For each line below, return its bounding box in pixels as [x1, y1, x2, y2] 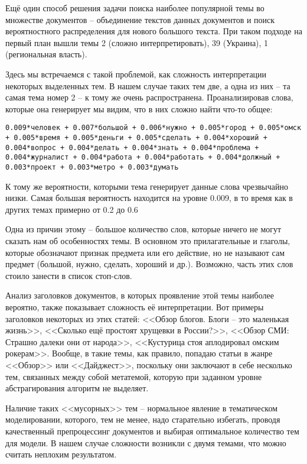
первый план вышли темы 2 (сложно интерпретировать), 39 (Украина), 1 [5, 36, 269, 48]
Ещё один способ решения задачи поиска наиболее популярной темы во [5, 2, 264, 14]
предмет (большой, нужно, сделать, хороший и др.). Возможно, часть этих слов [5, 258, 293, 270]
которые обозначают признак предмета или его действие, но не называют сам [5, 246, 285, 258]
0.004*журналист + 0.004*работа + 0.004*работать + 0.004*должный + [5, 153, 280, 162]
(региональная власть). [5, 48, 87, 60]
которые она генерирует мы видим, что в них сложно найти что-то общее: [5, 102, 273, 115]
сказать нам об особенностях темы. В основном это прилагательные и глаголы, [5, 235, 290, 246]
